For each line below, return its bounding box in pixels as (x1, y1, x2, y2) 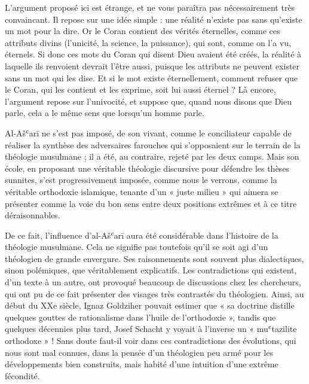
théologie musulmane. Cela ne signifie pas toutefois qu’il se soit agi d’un (5, 240, 268, 253)
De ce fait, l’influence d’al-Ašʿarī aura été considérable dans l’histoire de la (5, 228, 279, 241)
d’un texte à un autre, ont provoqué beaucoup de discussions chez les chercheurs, (5, 276, 301, 288)
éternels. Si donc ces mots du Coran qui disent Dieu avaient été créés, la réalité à (5, 48, 302, 60)
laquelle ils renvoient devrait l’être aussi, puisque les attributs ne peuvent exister (5, 59, 300, 72)
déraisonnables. (5, 209, 60, 221)
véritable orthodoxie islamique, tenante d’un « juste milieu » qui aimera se (5, 185, 279, 197)
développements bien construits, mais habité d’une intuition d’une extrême (5, 358, 279, 370)
